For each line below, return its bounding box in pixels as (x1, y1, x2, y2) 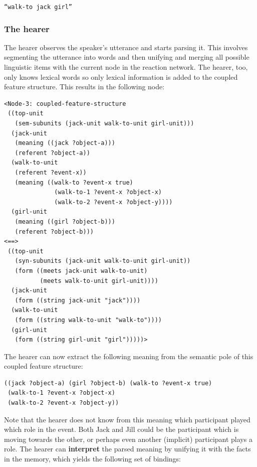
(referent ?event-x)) (15, 169, 87, 176)
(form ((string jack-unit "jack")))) (15, 296, 141, 304)
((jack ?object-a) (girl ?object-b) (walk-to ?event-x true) (4, 379, 212, 387)
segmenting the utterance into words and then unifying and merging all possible (4, 52, 249, 62)
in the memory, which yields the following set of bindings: (4, 453, 181, 464)
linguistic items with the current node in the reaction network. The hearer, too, (4, 62, 248, 72)
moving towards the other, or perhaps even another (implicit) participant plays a (4, 433, 252, 444)
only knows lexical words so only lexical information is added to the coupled (4, 71, 238, 82)
